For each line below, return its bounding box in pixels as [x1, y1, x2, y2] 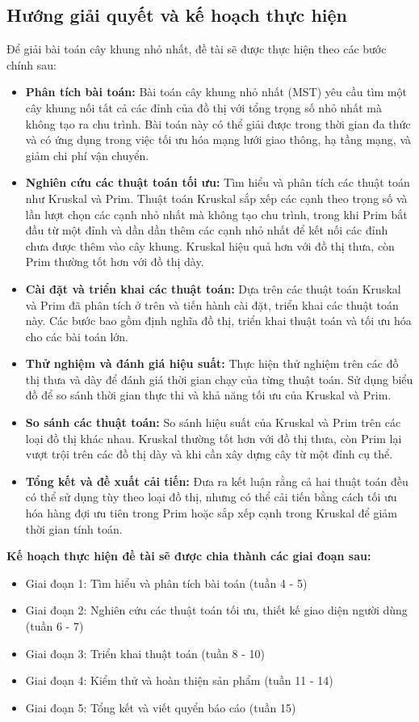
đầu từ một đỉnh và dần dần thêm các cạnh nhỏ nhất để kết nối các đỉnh [25, 222, 388, 239]
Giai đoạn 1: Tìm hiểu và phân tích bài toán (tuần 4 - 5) [25, 574, 308, 591]
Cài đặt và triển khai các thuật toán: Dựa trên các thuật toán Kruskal [25, 280, 401, 297]
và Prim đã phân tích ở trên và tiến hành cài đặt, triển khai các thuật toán [25, 296, 399, 313]
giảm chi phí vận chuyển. [25, 146, 149, 163]
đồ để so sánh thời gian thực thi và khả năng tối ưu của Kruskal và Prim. [25, 386, 392, 403]
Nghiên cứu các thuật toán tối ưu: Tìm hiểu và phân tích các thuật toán [25, 174, 410, 191]
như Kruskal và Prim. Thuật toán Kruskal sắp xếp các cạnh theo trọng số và [25, 189, 408, 206]
